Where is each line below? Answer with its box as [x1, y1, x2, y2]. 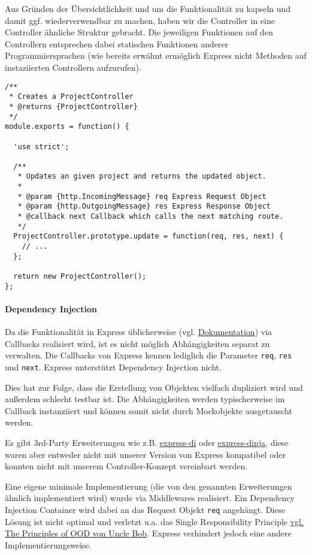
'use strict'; [13, 142, 69, 151]
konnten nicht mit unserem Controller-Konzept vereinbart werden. [5, 460, 248, 472]
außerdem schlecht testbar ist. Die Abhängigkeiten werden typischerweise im [5, 393, 285, 405]
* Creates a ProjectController [9, 92, 134, 101]
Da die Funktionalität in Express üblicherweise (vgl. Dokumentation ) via [5, 325, 272, 338]
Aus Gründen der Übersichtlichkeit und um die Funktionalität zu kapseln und [5, 2, 291, 14]
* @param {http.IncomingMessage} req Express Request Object [17, 192, 266, 201]
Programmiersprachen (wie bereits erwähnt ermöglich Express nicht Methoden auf [5, 49, 307, 62]
